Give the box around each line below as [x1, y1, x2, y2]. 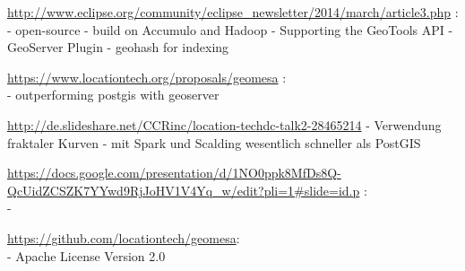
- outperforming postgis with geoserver [7, 85, 220, 104]
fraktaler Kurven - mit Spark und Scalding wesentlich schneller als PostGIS [7, 133, 421, 152]
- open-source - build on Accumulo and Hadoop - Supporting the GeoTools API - [7, 20, 453, 39]
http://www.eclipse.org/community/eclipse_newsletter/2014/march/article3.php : [7, 3, 459, 21]
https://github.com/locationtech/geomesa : [7, 228, 240, 247]
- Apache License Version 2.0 [7, 246, 166, 265]
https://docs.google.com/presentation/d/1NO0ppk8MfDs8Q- [7, 163, 341, 182]
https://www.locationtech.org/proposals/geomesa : [7, 67, 287, 86]
